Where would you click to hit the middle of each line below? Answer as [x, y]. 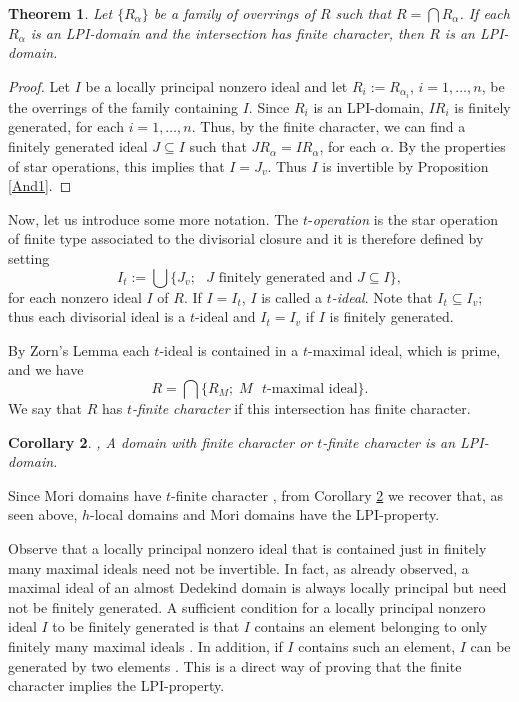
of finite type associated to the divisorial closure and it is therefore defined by [246, 238]
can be [490, 645]
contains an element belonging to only [371, 626]
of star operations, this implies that [116, 165]
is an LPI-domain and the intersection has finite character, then [227, 32]
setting [29, 258]
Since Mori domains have [85, 494]
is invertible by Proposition [405, 165]
